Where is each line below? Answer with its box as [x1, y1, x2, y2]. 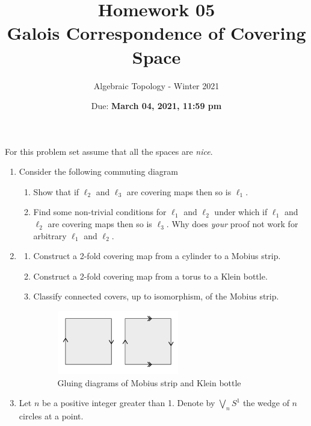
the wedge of [242, 396, 289, 409]
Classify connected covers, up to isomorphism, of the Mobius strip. [33, 290, 279, 302]
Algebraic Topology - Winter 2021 [93, 79, 220, 92]
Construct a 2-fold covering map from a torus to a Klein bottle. [33, 269, 268, 282]
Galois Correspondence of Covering [7, 20, 306, 45]
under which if [214, 205, 268, 218]
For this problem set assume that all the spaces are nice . [5, 145, 213, 157]
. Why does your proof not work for [166, 218, 298, 230]
